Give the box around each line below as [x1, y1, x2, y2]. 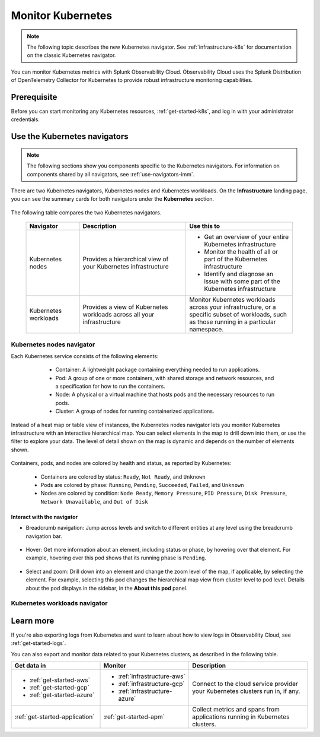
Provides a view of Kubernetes [82, 303, 168, 311]
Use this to [189, 222, 220, 230]
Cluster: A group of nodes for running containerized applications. [55, 407, 215, 415]
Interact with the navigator [11, 513, 78, 520]
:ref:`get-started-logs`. [11, 640, 66, 647]
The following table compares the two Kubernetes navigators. [11, 208, 162, 216]
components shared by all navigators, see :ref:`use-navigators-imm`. [27, 170, 195, 178]
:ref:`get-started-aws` [29, 676, 90, 684]
